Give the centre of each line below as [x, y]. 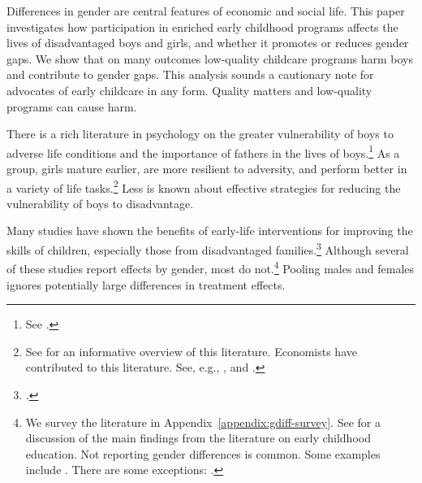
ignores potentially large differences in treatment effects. [146, 284]
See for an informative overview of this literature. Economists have [191, 351]
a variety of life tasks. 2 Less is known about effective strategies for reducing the [204, 186]
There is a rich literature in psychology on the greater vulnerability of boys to [200, 134]
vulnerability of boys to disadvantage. [100, 203]
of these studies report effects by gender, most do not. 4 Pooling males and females [211, 267]
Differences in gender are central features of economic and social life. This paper [206, 11]
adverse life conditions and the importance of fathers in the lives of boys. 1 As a [203, 151]
